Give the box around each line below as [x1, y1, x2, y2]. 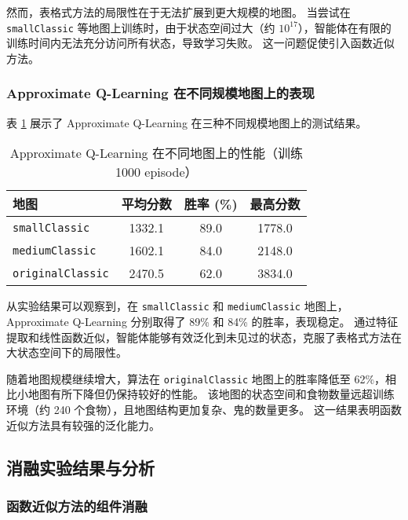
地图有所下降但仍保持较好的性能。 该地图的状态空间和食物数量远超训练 [27, 386, 395, 402]
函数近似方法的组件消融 [6, 496, 148, 515]
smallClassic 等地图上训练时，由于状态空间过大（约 [6, 19, 275, 35]
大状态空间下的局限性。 [6, 344, 127, 361]
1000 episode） [115, 163, 198, 181]
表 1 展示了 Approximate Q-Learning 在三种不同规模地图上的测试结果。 [6, 114, 367, 130]
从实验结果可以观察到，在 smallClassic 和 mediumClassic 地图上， [6, 298, 348, 314]
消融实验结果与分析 [6, 455, 155, 479]
